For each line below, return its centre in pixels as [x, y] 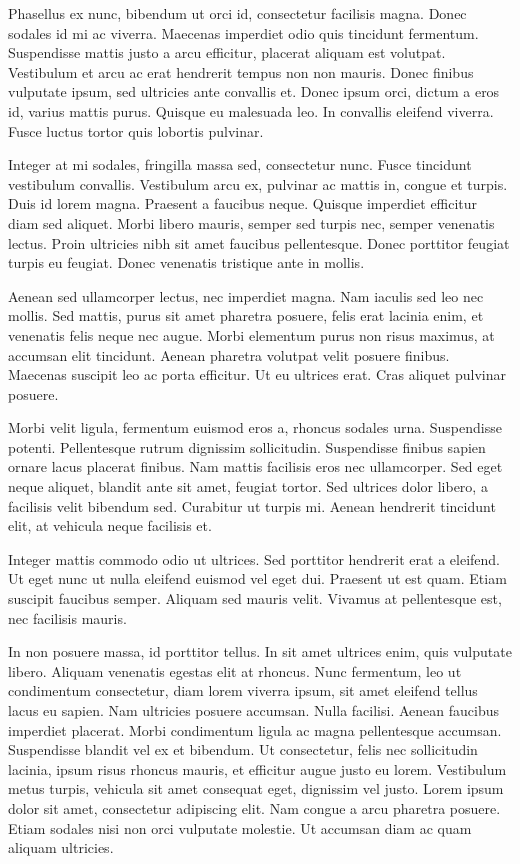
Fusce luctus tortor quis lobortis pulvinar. [136, 130]
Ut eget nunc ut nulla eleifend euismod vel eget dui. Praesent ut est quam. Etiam [257, 578]
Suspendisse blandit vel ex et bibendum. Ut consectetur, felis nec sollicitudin [243, 749]
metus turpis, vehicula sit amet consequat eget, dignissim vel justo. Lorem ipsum [256, 788]
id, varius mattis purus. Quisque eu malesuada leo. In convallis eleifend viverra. [251, 110]
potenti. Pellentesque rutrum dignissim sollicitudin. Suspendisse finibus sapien [247, 446]
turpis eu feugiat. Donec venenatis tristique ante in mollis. [186, 262]
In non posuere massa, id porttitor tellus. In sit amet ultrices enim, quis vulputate [260, 651]
